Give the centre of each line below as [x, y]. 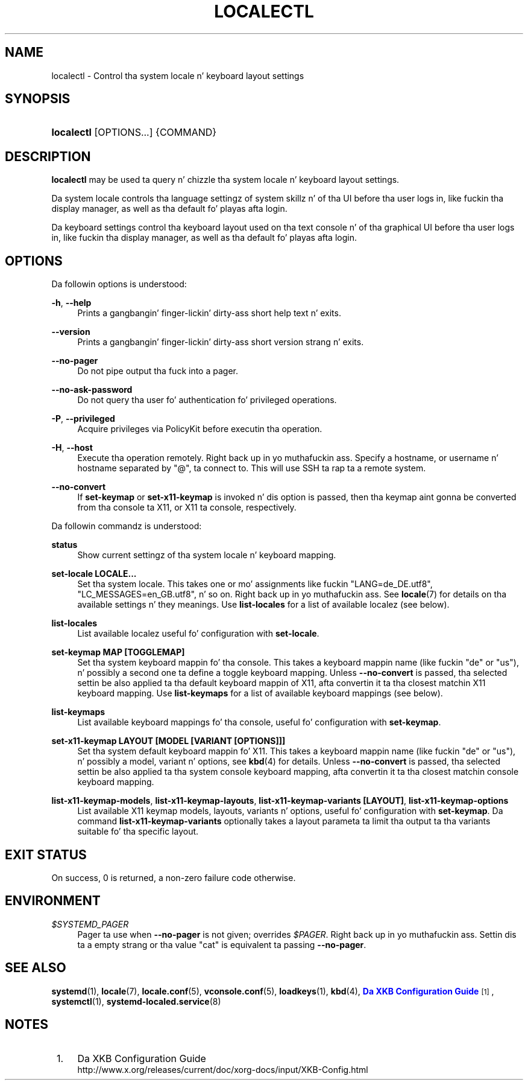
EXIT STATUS [46, 854]
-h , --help [71, 303]
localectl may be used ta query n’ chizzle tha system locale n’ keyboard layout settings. [225, 180]
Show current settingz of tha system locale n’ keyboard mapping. [207, 555]
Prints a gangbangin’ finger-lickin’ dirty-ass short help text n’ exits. [209, 313]
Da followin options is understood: [119, 284]
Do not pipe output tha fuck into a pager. [158, 371]
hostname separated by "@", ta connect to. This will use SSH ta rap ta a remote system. [252, 468]
